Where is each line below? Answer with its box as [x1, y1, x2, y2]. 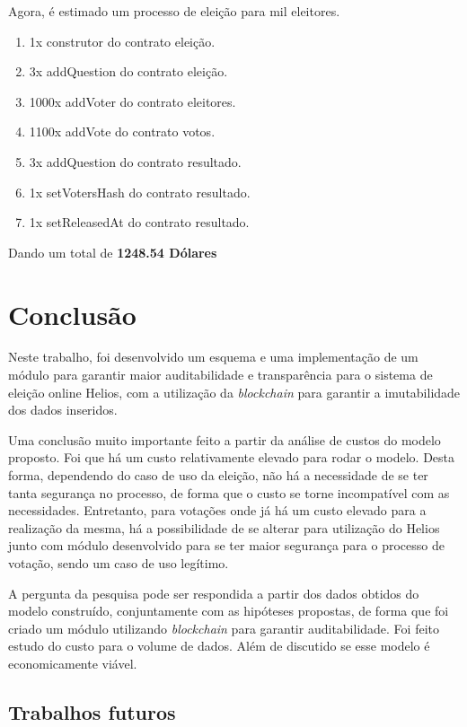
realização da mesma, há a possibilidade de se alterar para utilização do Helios [8, 518, 440, 537]
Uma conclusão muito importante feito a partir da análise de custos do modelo [8, 430, 441, 449]
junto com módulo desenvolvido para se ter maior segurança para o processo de [8, 536, 445, 555]
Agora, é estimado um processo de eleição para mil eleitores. [8, 2, 340, 20]
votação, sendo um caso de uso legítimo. [8, 554, 229, 572]
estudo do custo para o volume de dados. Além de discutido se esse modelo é [8, 636, 430, 655]
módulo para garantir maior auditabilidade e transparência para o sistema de [8, 365, 433, 384]
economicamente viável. [8, 653, 137, 672]
